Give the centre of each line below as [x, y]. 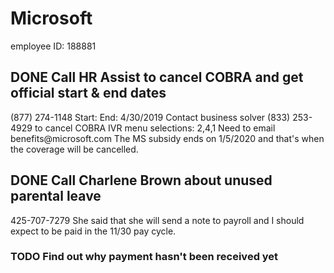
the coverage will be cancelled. [74, 149]
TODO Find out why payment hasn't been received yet [144, 257]
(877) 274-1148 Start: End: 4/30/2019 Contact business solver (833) [150, 117]
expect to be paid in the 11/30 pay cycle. [93, 231]
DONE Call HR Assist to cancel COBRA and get [157, 77]
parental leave [56, 196]
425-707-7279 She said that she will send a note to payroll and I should [157, 220]
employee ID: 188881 [53, 46]
